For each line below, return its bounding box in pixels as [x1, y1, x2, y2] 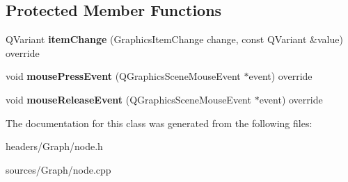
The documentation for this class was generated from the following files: [6, 115, 313, 130]
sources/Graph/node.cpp [6, 162, 111, 176]
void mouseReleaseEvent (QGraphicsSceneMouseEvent [6, 92, 251, 106]
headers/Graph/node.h [6, 139, 103, 154]
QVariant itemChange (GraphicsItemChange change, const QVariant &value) [6, 32, 343, 47]
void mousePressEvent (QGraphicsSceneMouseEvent [6, 69, 241, 83]
